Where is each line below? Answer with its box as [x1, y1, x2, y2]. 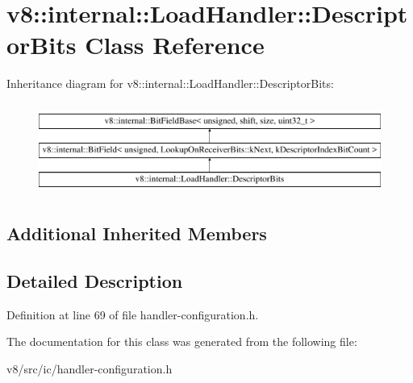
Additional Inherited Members [6, 221, 267, 246]
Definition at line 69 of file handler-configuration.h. [6, 306, 259, 323]
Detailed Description [6, 269, 183, 293]
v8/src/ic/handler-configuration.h [6, 360, 173, 377]
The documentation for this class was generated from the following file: [6, 333, 357, 350]
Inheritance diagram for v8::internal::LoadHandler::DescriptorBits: [6, 75, 334, 92]
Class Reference [85, 28, 265, 61]
